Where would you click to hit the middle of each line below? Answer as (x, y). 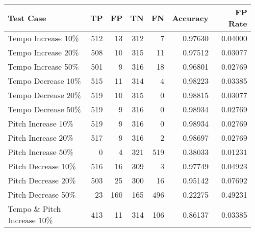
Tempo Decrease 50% (45, 109)
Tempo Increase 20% (43, 52)
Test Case (27, 18)
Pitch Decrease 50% (42, 194)
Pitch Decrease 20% (42, 180)
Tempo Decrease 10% (45, 81)
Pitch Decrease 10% (42, 166)
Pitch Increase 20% (41, 138)
